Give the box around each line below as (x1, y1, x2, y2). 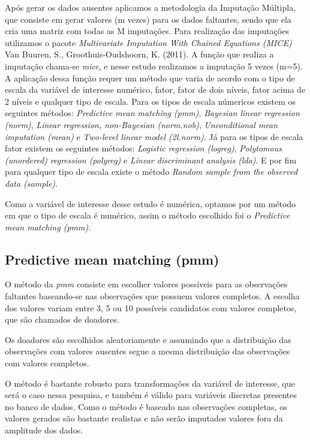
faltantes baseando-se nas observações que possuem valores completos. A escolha (5, 290, 300, 302)
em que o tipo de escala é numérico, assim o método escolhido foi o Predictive (5, 209, 290, 221)
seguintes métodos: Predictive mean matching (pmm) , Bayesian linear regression (5, 107, 300, 119)
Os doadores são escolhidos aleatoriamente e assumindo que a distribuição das (5, 333, 291, 345)
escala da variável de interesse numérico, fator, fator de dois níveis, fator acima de (5, 83, 306, 96)
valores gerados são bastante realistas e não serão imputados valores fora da (5, 412, 283, 424)
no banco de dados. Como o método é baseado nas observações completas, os (5, 400, 287, 412)
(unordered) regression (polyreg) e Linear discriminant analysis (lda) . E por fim (5, 153, 297, 166)
